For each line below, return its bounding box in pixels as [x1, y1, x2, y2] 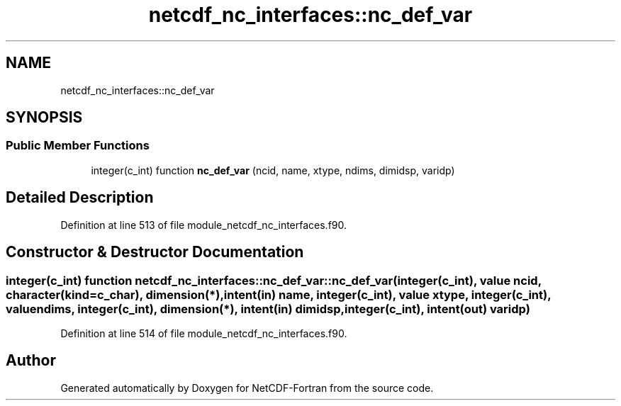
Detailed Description [6, 188, 154, 207]
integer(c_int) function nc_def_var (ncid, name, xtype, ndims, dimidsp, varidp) [91, 164, 455, 176]
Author [6, 351, 56, 370]
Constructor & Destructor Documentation [6, 243, 304, 261]
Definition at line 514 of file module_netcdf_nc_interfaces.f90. [60, 327, 347, 339]
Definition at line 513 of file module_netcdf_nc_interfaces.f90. [60, 218, 347, 231]
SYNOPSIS [6, 108, 83, 127]
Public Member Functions [6, 138, 150, 153]
